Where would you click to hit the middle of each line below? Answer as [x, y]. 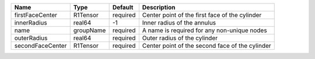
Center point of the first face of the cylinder [202, 15]
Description [159, 7]
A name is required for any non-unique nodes [205, 30]
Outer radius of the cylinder [180, 38]
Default [123, 7]
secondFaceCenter [41, 46]
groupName [90, 30]
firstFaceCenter [36, 15]
